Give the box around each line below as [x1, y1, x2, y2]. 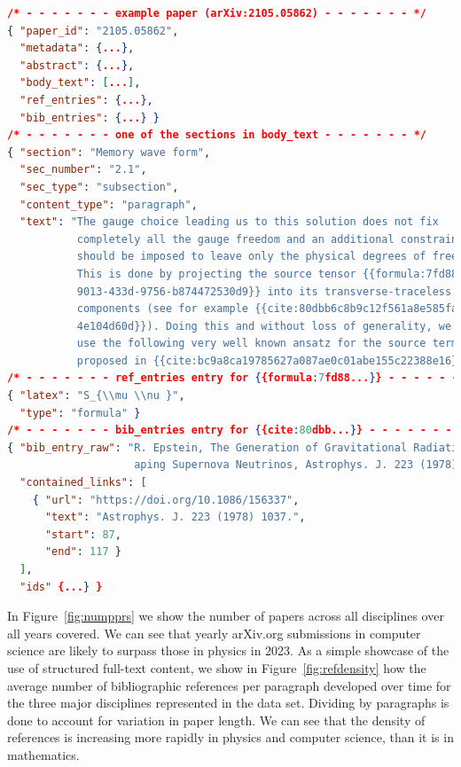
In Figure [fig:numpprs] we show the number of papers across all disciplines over [7, 607, 444, 625]
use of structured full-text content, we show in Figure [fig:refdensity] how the [7, 658, 426, 677]
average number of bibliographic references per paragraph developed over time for [7, 676, 451, 694]
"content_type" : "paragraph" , [20, 198, 198, 211]
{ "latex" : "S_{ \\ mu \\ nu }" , [7, 389, 185, 403]
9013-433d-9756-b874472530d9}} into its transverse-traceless [76, 285, 452, 298]
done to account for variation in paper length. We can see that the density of [7, 710, 426, 729]
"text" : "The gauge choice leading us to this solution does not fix [20, 215, 439, 229]
